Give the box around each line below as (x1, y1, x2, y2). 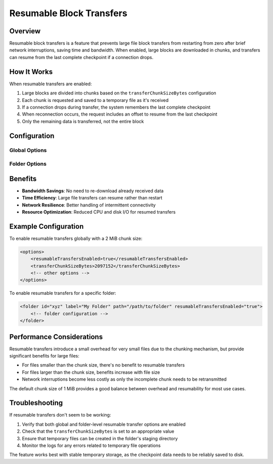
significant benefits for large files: (9, 353, 79, 359)
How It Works (9, 67, 53, 76)
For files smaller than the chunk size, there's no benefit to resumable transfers (22, 362, 185, 368)
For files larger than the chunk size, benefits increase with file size (22, 369, 160, 375)
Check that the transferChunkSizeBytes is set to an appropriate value (22, 428, 174, 434)
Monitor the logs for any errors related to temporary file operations (22, 442, 161, 449)
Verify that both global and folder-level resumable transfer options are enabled (22, 421, 186, 427)
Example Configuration (9, 222, 84, 231)
